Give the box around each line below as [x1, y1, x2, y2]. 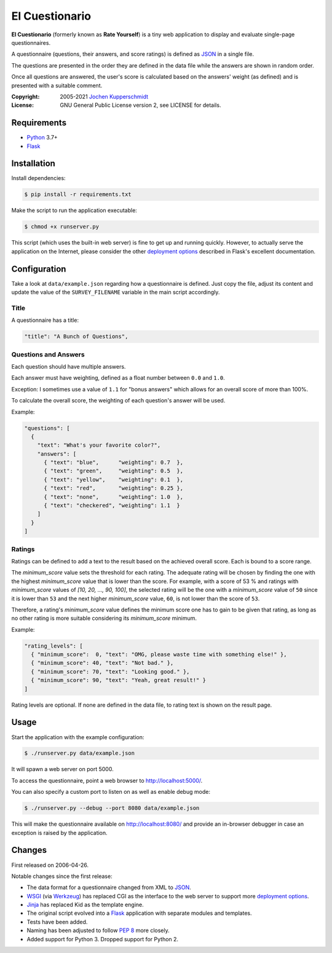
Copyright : [11, 93, 40, 100]
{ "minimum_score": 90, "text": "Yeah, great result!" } [31, 677, 206, 684]
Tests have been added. [26, 918, 88, 925]
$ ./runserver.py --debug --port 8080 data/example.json [24, 805, 200, 812]
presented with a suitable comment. [11, 82, 103, 89]
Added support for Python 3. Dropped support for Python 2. [26, 935, 178, 943]
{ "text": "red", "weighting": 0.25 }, [44, 485, 184, 492]
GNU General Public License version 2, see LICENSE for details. [60, 101, 221, 109]
